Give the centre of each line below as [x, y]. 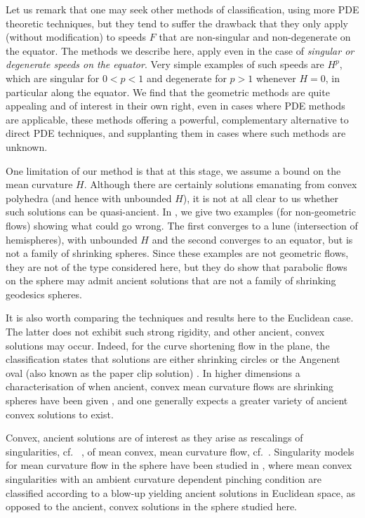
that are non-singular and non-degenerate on [255, 37]
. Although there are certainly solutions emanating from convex [220, 184]
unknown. [27, 146]
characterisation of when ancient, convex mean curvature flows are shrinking [170, 386]
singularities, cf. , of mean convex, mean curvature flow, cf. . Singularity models [180, 451]
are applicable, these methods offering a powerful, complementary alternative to [177, 119]
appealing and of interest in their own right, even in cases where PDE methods [175, 106]
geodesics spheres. [44, 294]
